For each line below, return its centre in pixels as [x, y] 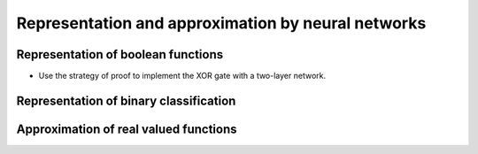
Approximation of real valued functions [127, 129]
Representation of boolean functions [120, 54]
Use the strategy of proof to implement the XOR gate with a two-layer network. [182, 76]
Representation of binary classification [126, 100]
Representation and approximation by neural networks [221, 23]
